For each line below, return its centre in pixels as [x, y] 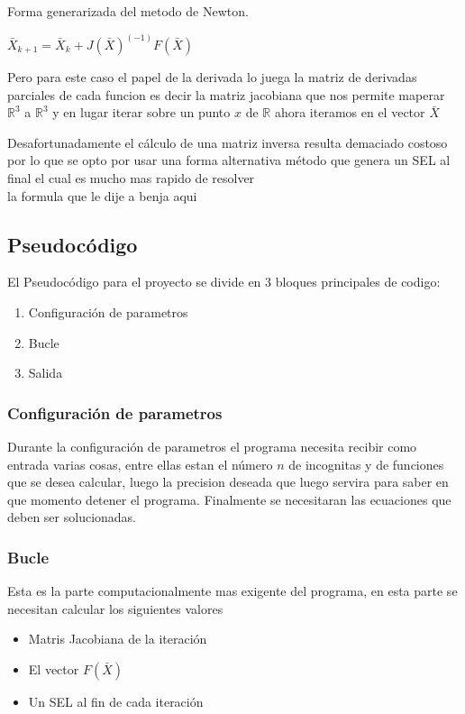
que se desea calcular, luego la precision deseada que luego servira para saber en [228, 482]
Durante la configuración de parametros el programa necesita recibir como [212, 446]
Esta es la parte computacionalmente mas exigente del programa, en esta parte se [232, 591]
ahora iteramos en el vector [350, 112]
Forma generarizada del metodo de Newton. [128, 11]
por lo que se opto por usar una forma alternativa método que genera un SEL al [229, 160]
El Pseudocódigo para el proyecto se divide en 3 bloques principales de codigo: [224, 282]
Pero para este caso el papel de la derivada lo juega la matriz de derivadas [212, 77]
